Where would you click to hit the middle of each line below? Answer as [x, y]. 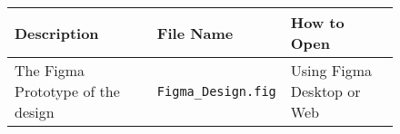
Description [57, 33]
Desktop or [325, 91]
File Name [195, 33]
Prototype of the [67, 91]
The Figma [50, 70]
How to [317, 22]
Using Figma [331, 70]
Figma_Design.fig [216, 91]
